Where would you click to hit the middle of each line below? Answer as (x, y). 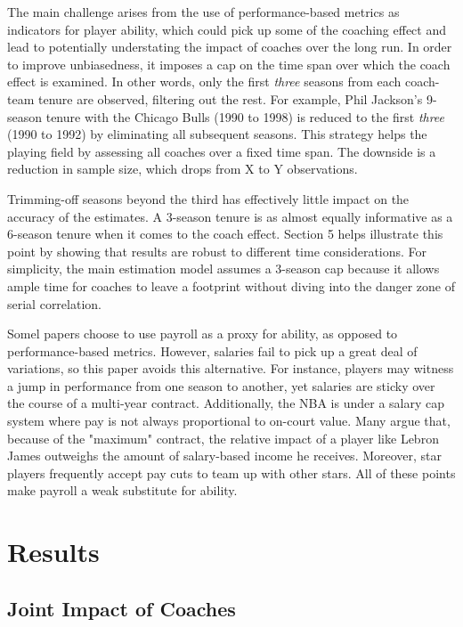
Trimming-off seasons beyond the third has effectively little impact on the (208, 198)
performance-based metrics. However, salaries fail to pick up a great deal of (212, 350)
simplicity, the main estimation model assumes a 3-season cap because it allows (223, 269)
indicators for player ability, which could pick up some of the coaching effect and (227, 29)
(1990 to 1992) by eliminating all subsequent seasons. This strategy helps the (217, 134)
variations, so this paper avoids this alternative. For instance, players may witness (231, 368)
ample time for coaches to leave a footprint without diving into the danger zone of (231, 285)
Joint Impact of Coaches (122, 608)
